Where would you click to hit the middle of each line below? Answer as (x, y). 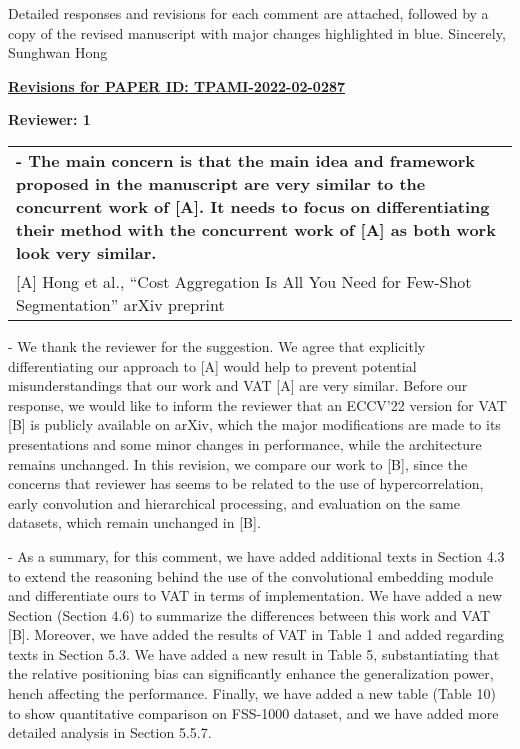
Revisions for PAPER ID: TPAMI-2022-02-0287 (177, 85)
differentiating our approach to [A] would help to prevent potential (212, 365)
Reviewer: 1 (49, 119)
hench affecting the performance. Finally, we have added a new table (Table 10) (252, 693)
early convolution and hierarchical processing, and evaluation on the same (234, 502)
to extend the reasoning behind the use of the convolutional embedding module (251, 575)
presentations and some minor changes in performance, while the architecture (245, 443)
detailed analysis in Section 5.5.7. (110, 732)
